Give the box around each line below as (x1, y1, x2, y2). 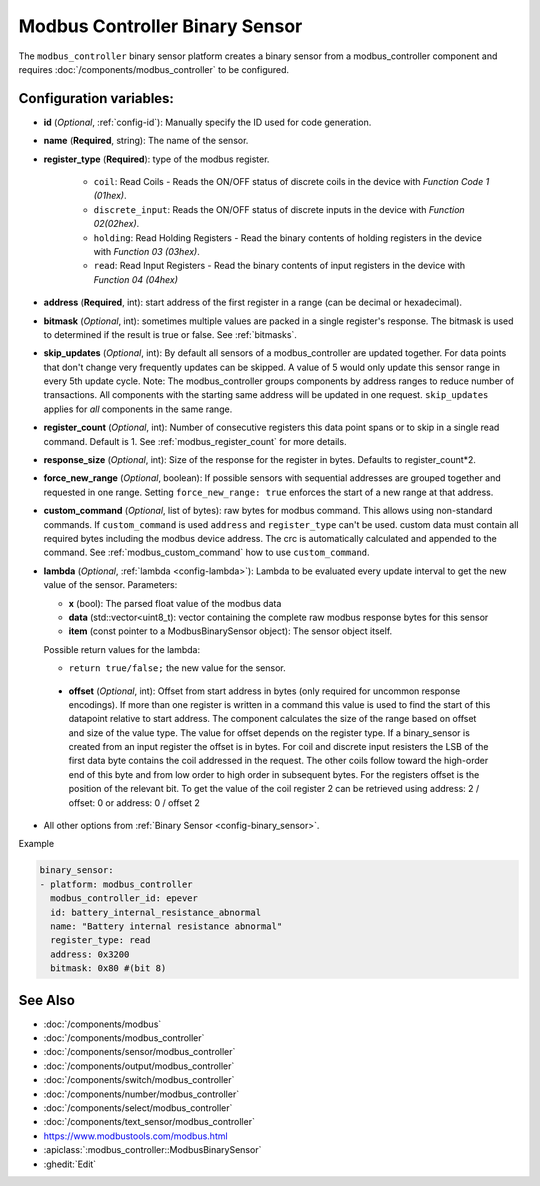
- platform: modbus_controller (39, 878, 194, 890)
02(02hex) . (93, 218, 140, 230)
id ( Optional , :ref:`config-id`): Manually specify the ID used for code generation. (43, 116, 372, 128)
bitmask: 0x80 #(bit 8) (50, 963, 167, 974)
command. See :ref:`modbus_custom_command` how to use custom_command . (43, 546, 370, 559)
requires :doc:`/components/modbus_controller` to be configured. (18, 63, 290, 75)
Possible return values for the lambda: (43, 643, 200, 655)
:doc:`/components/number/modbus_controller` (43, 1088, 240, 1100)
